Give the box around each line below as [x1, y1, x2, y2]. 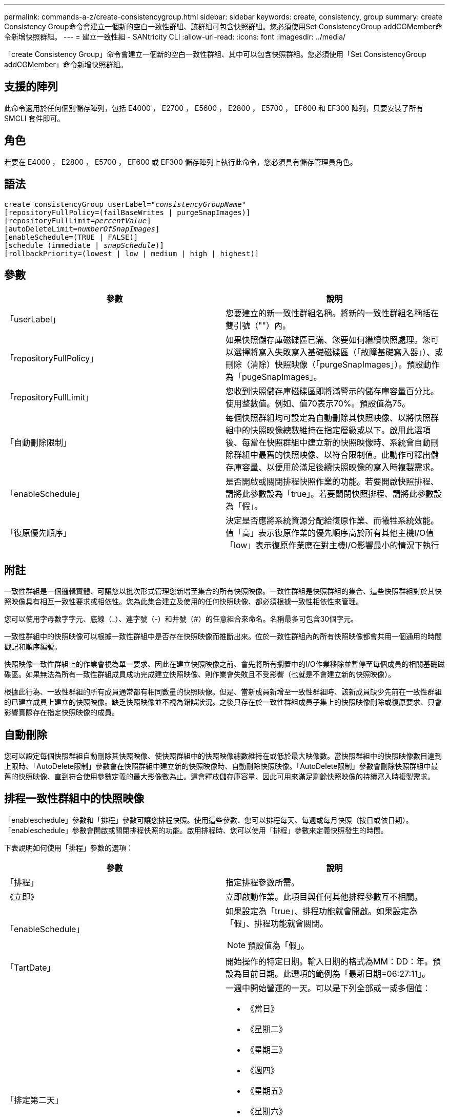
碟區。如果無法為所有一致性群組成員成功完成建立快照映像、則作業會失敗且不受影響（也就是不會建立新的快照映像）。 [4, 670, 395, 679]
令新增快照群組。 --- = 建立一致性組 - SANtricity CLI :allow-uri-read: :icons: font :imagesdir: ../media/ [4, 32, 346, 41]
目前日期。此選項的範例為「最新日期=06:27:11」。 [242, 968, 431, 979]
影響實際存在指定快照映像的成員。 [4, 708, 119, 717]
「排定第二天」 [6, 1094, 64, 1105]
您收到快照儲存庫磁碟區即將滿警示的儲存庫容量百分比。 [226, 386, 439, 397]
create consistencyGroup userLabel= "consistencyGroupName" [4, 200, 247, 208]
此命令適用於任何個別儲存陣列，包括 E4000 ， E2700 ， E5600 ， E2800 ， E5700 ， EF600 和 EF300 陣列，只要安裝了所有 [4, 103, 423, 112]
